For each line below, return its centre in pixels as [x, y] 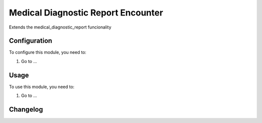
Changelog [26, 109]
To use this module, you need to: [42, 87]
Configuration [31, 41]
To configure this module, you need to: [48, 52]
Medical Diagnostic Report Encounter [86, 13]
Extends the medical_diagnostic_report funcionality [60, 27]
